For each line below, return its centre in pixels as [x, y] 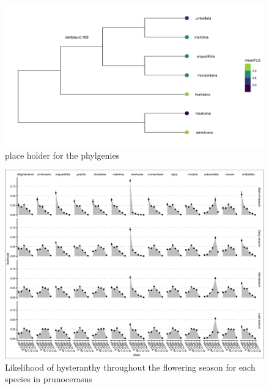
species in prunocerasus [49, 379]
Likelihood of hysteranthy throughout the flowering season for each [130, 367]
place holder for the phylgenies [62, 155]
